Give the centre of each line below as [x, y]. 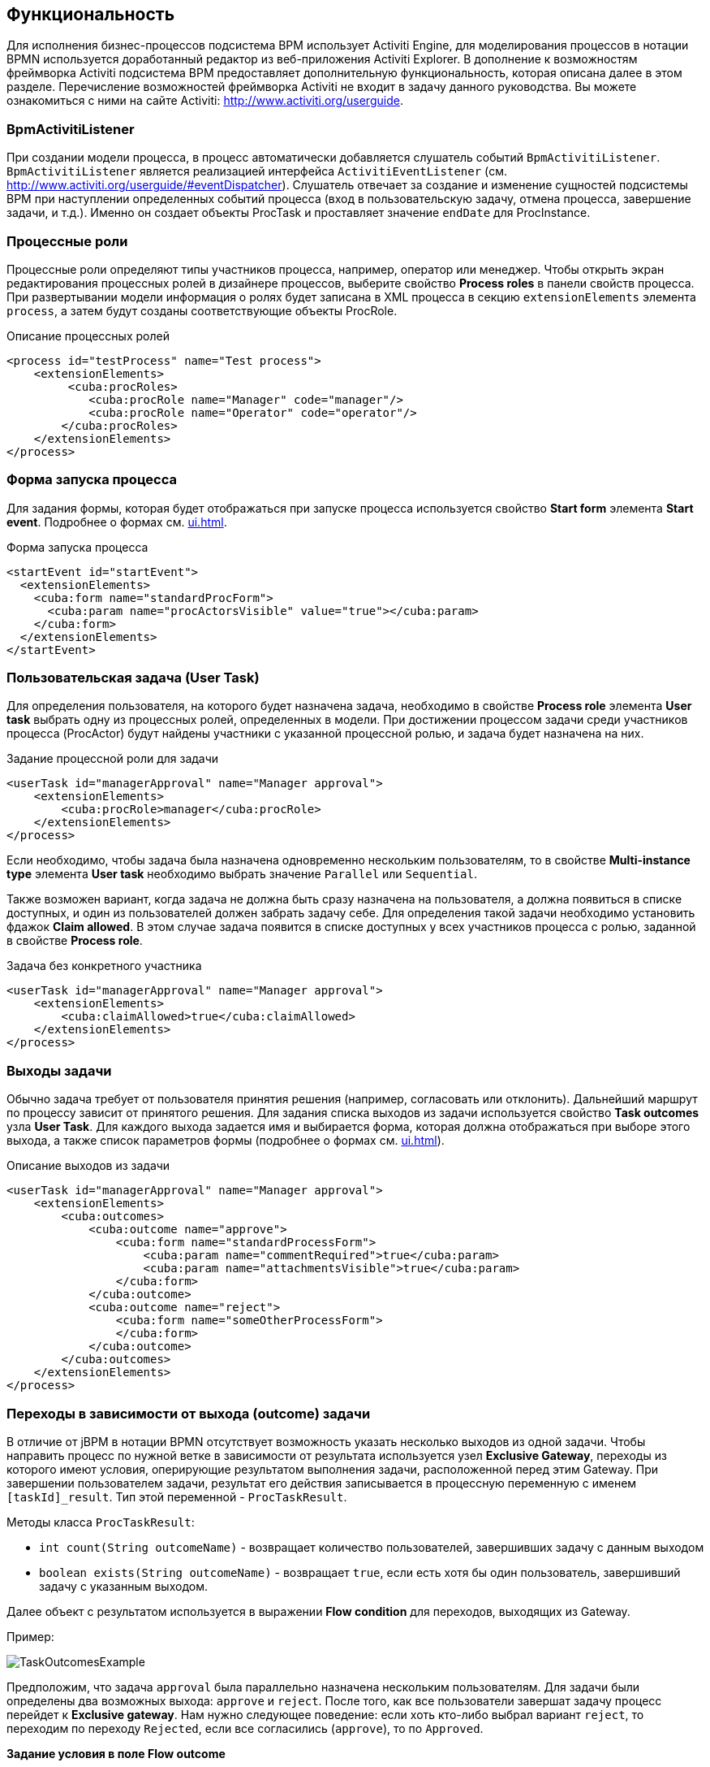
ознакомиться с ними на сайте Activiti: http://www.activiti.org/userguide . [205, 101]
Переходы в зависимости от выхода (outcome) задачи [189, 1413]
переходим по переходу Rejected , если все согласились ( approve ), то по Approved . [245, 1728]
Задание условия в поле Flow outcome [116, 1753]
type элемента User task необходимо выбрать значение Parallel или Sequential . [242, 874]
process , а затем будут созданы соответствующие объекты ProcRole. [202, 310]
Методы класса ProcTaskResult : [101, 1522]
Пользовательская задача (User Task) [133, 678]
